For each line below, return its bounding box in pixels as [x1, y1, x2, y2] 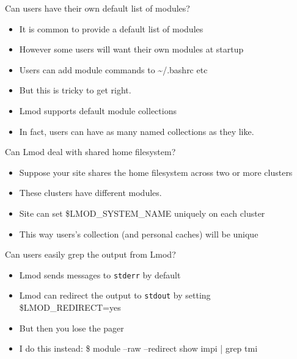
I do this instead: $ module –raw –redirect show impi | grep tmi [19, 342, 258, 355]
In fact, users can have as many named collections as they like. [19, 125, 254, 137]
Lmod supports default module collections [19, 104, 177, 117]
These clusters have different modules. [19, 186, 162, 199]
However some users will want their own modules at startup [19, 43, 244, 56]
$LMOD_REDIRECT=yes [19, 301, 121, 314]
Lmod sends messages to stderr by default [19, 268, 181, 281]
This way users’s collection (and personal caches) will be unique [19, 227, 258, 240]
